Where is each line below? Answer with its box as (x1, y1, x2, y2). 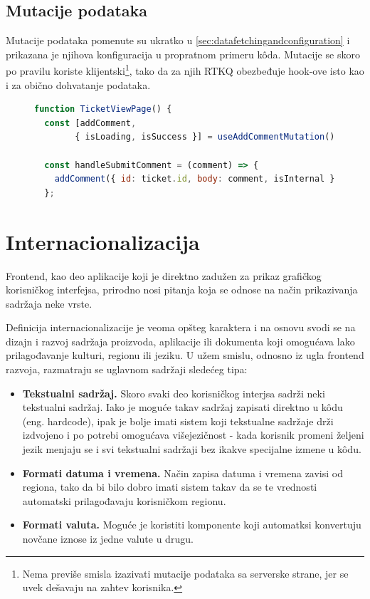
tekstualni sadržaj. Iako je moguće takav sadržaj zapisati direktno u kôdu (22, 400, 343, 415)
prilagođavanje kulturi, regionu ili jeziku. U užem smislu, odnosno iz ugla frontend (6, 348, 364, 363)
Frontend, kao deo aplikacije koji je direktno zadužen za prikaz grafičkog (6, 268, 322, 283)
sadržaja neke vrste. (6, 296, 92, 311)
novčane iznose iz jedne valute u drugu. (22, 531, 194, 546)
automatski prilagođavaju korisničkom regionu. (22, 493, 226, 508)
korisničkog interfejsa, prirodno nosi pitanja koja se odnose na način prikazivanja (6, 282, 358, 297)
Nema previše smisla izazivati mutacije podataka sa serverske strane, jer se (22, 566, 349, 580)
